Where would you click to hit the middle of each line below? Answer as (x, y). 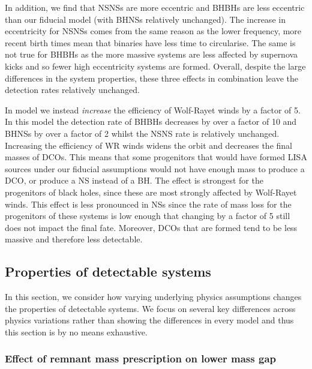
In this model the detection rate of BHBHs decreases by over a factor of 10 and (151, 121)
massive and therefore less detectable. (74, 239)
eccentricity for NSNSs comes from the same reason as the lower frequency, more (153, 31)
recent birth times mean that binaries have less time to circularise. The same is (150, 42)
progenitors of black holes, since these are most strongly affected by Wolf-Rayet (151, 192)
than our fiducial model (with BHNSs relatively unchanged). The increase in (145, 19)
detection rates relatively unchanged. (72, 90)
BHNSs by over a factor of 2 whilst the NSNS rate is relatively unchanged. (142, 133)
